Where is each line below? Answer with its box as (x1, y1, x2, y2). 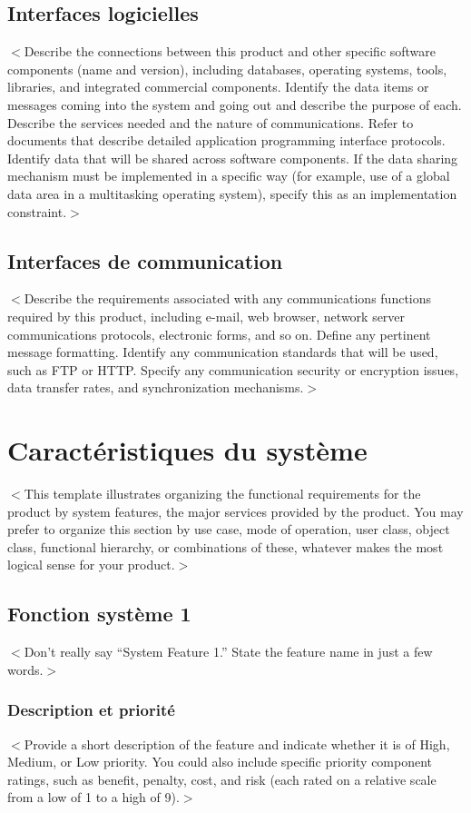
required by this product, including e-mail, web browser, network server (7, 306, 406, 325)
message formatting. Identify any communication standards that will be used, (7, 342, 438, 362)
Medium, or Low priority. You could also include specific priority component (7, 752, 433, 771)
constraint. (7, 202, 67, 221)
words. (7, 659, 44, 679)
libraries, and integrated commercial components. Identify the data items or (7, 77, 429, 96)
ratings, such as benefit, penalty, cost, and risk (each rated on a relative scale (7, 769, 437, 788)
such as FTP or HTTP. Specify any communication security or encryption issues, (7, 360, 459, 379)
